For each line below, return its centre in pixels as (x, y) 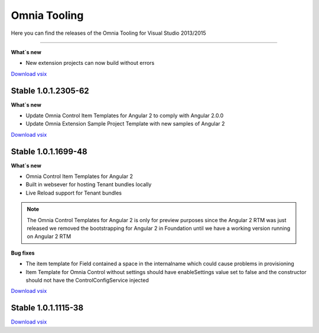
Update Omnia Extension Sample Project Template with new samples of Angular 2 (125, 124)
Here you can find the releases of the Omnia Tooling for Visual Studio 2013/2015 (108, 33)
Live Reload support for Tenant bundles (74, 193)
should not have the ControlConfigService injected (87, 280)
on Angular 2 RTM (49, 236)
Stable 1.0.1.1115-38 (47, 308)
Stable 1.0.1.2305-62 (50, 90)
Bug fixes (23, 253)
